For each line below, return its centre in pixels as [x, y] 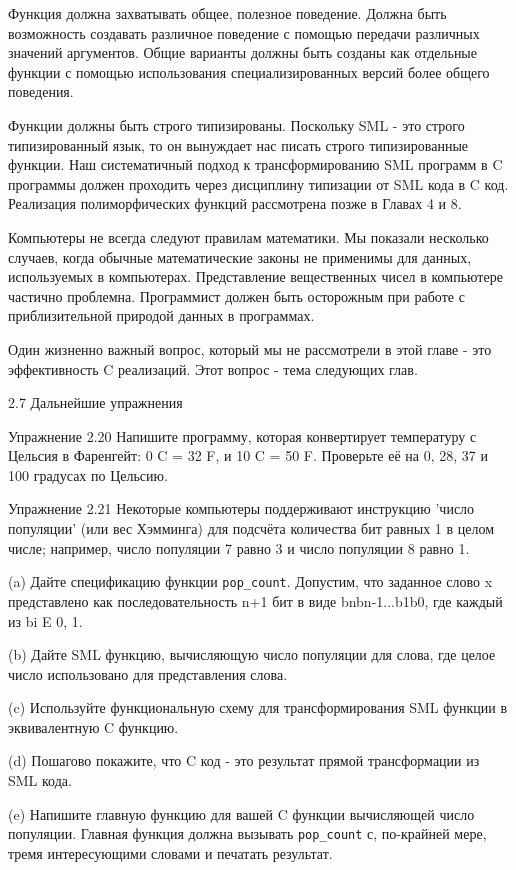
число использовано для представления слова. [148, 673]
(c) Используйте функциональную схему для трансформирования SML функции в [258, 707]
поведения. [41, 91]
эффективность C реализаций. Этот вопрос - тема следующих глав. [213, 368]
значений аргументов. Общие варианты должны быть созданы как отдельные [242, 52]
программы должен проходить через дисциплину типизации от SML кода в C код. [258, 183]
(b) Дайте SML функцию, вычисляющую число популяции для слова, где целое [252, 654]
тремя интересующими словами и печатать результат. [170, 852]
